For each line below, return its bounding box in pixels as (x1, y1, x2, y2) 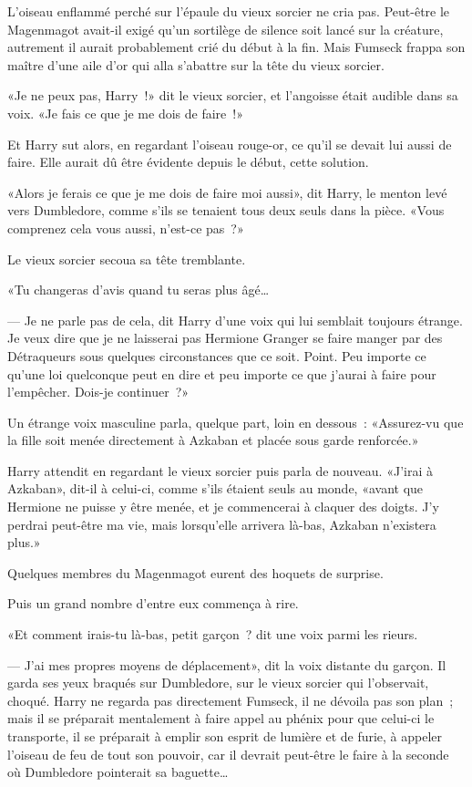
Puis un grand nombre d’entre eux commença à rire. (7, 594, 299, 613)
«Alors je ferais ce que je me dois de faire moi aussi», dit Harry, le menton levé (7, 182, 447, 202)
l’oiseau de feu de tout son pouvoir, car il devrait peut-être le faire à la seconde (7, 744, 449, 763)
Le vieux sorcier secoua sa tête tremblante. (7, 249, 246, 268)
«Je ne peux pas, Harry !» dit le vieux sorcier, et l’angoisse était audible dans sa (7, 86, 458, 105)
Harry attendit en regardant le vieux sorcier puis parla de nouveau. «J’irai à (7, 461, 433, 480)
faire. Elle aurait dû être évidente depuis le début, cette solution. (7, 152, 369, 171)
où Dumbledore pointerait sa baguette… (7, 762, 229, 782)
